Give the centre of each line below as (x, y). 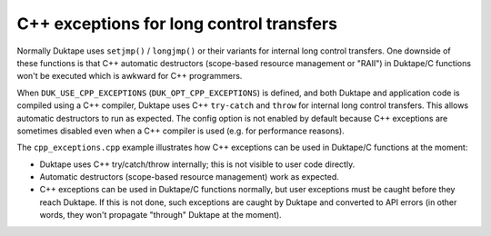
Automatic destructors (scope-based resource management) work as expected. (190, 177)
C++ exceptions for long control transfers (177, 24)
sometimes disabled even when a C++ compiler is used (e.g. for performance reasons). (180, 131)
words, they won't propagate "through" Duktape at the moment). (160, 215)
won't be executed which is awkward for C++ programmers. (130, 76)
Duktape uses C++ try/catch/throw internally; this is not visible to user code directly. (197, 164)
